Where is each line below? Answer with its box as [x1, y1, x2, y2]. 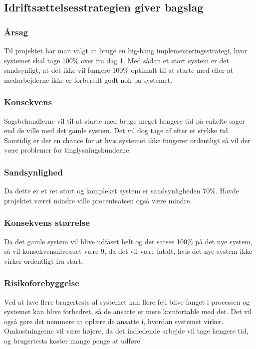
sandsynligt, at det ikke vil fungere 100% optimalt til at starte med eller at [4, 65, 234, 75]
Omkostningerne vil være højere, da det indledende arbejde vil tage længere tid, [4, 326, 249, 336]
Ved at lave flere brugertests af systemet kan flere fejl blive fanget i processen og [4, 296, 250, 307]
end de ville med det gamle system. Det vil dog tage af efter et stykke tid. [4, 125, 230, 136]
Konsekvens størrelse [4, 216, 90, 229]
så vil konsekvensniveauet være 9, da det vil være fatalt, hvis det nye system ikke [4, 246, 253, 256]
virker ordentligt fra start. [4, 255, 83, 266]
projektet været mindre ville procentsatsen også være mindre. [4, 195, 192, 205]
